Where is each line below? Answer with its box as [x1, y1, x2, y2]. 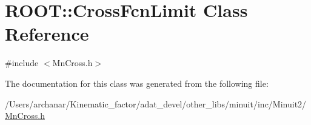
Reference [5, 21, 89, 46]
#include [5, 56, 39, 69]
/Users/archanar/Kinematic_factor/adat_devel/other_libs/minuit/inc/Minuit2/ [5, 97, 307, 110]
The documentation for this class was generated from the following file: [5, 76, 269, 89]
